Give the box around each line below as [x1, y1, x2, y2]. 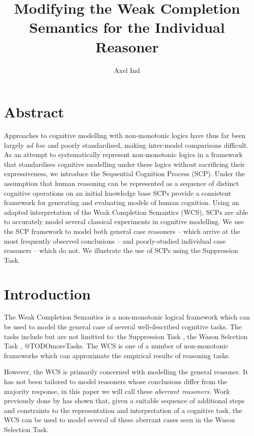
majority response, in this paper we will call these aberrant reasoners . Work [4, 386, 230, 396]
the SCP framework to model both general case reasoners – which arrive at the [4, 226, 240, 236]
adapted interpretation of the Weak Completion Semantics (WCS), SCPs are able [4, 207, 248, 217]
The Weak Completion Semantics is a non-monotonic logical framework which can [4, 312, 250, 322]
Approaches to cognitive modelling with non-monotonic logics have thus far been [4, 130, 246, 140]
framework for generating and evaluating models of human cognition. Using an [4, 197, 239, 207]
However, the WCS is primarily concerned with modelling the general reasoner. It [4, 367, 248, 377]
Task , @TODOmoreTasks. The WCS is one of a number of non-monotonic [4, 341, 229, 351]
